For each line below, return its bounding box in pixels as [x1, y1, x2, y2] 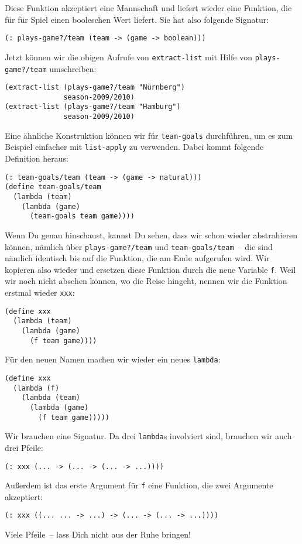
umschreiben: [49, 62, 97, 74]
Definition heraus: [5, 152, 68, 165]
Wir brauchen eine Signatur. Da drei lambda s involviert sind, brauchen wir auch [5, 430, 292, 442]
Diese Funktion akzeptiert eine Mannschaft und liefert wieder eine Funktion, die [5, 2, 292, 13]
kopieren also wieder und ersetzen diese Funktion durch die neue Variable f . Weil [5, 263, 296, 275]
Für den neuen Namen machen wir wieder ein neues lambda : [5, 353, 221, 365]
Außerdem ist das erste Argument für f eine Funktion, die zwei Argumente [5, 479, 273, 491]
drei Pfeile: [5, 441, 43, 453]
